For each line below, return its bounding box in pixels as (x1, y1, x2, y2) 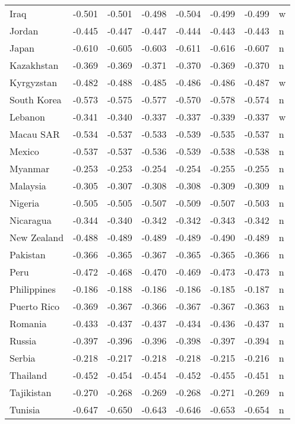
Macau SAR (9, 127, 60, 141)
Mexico (9, 144, 39, 158)
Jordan (9, 24, 39, 37)
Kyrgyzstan (9, 75, 58, 89)
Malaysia (9, 179, 46, 192)
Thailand (9, 368, 47, 382)
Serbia (9, 351, 36, 365)
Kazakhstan (9, 58, 59, 72)
